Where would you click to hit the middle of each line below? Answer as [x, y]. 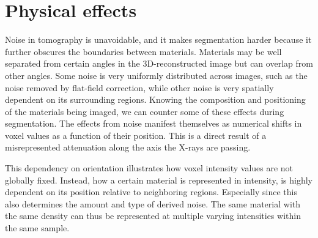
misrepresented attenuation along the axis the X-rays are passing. [128, 147]
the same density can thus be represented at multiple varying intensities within [153, 216]
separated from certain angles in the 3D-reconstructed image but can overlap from [159, 63]
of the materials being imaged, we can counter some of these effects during [145, 111]
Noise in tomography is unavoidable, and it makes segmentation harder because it [158, 39]
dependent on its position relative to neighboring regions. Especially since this [151, 192]
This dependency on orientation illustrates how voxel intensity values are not [149, 168]
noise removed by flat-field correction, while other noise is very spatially [139, 87]
